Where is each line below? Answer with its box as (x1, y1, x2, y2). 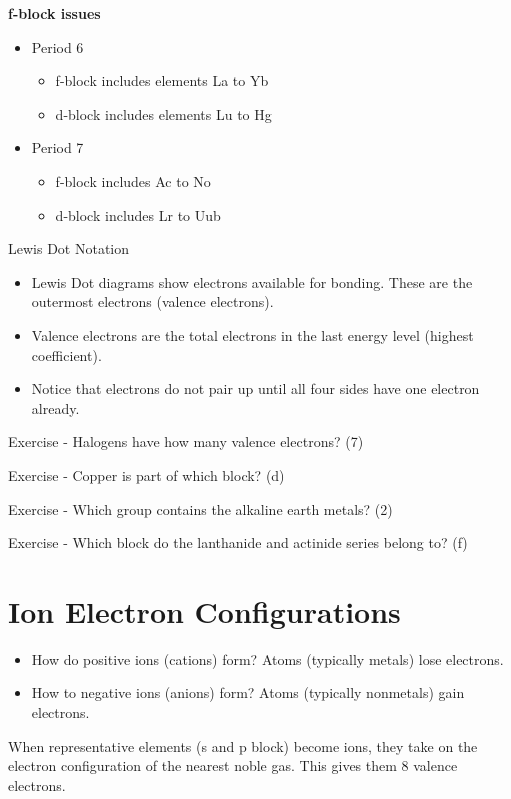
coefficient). (31, 344, 102, 365)
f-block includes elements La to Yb (55, 70, 269, 91)
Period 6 (31, 36, 84, 57)
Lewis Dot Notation (8, 238, 130, 259)
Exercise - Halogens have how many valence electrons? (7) (8, 431, 364, 452)
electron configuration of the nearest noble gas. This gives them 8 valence (8, 755, 458, 776)
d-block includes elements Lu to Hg (55, 103, 272, 124)
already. (31, 397, 80, 418)
